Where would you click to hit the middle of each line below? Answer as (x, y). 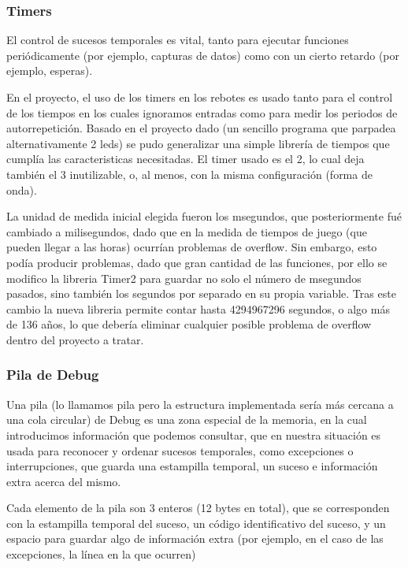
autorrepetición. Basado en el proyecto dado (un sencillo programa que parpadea (201, 128)
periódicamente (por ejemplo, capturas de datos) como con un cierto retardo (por (203, 55)
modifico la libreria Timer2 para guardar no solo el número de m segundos (184, 278)
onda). (22, 189)
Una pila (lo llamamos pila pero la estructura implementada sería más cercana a (200, 404)
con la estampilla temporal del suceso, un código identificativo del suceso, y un (196, 523)
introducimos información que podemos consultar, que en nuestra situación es (194, 434)
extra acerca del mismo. (64, 481)
